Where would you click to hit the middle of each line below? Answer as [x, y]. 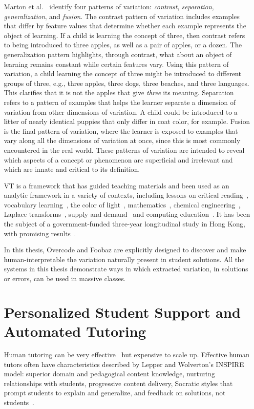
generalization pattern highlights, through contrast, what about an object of [118, 54]
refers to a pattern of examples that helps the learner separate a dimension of [120, 102]
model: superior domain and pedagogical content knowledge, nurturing [109, 374]
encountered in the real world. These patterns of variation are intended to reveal [124, 150]
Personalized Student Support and [122, 312]
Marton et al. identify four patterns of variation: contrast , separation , [109, 6]
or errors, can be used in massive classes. [65, 278]
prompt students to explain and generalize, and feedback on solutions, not [115, 393]
